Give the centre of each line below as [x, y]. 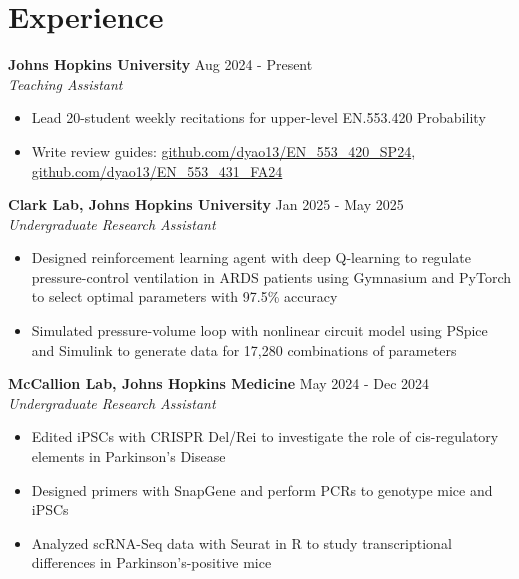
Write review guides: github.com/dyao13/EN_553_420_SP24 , [223, 150]
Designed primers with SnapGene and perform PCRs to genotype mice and [262, 489]
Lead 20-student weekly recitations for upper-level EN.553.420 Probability [258, 117]
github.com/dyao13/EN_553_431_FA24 [157, 170]
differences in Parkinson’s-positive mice [151, 562]
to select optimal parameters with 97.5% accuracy [184, 296]
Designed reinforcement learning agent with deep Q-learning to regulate [251, 257]
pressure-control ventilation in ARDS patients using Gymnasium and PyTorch [271, 276]
